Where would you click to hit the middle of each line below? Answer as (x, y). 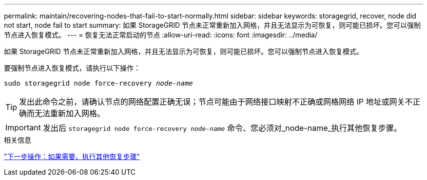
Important (23, 127)
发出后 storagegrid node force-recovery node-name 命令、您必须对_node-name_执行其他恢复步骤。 (222, 128)
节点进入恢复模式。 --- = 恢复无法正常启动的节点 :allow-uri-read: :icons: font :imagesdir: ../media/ (161, 35)
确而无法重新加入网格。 (62, 113)
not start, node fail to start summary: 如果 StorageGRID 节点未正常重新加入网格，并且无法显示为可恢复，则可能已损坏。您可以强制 (212, 25)
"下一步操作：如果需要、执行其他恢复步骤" (72, 156)
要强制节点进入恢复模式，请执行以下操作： (72, 68)
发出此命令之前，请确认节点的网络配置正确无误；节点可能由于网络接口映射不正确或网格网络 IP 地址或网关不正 (220, 102)
